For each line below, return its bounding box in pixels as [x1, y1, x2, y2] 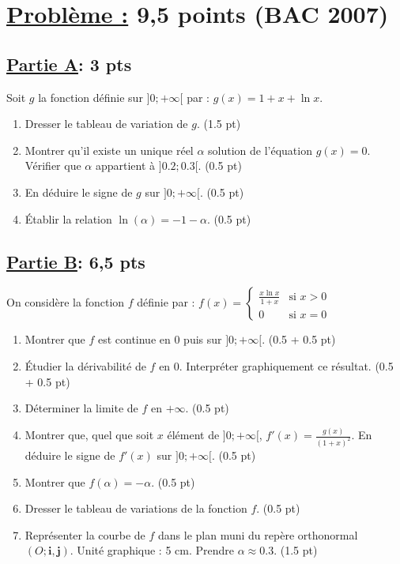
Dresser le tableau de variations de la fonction [25, 500, 247, 517]
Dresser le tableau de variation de [25, 115, 188, 132]
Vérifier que [25, 157, 81, 174]
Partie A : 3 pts [6, 51, 132, 76]
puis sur [183, 331, 222, 348]
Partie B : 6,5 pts [6, 249, 145, 273]
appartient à [95, 157, 156, 174]
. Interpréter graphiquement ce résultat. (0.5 [179, 357, 394, 374]
